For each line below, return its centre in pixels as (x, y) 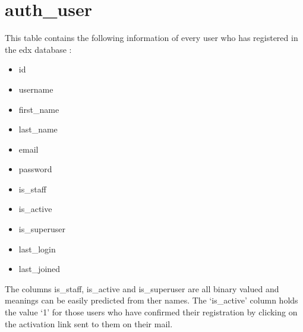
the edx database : (38, 49)
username (36, 89)
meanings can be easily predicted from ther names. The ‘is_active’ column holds (151, 300)
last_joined (40, 269)
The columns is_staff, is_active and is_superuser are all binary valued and (142, 288)
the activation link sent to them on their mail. (89, 323)
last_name (38, 129)
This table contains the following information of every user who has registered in (151, 38)
